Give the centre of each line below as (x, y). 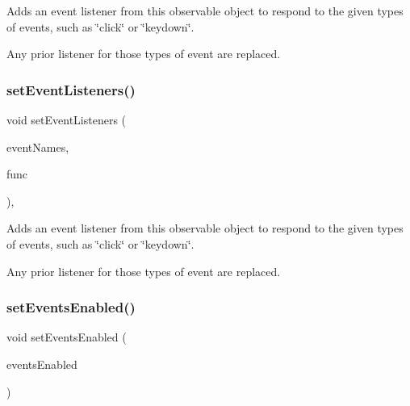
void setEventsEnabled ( (67, 337)
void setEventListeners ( (67, 119)
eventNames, (38, 146)
